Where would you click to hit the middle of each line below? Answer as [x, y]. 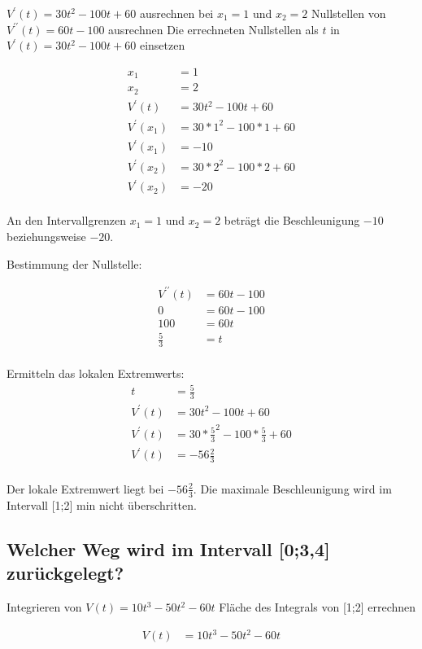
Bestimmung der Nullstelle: [74, 263]
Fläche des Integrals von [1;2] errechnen [318, 607]
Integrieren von [44, 607]
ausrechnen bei [176, 13]
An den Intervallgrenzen [67, 220]
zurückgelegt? [65, 573]
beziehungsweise [46, 237]
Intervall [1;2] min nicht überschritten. [102, 504]
